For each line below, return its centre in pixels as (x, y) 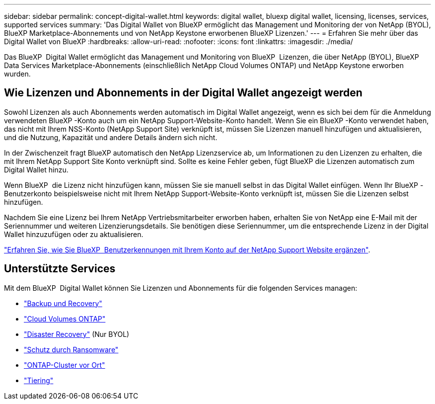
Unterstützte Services (60, 269)
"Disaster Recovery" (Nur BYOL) (77, 334)
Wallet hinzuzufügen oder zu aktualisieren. (74, 234)
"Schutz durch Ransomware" (71, 349)
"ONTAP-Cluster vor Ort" (65, 365)
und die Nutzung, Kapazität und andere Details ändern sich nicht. (111, 137)
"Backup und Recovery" (63, 303)
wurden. (17, 74)
